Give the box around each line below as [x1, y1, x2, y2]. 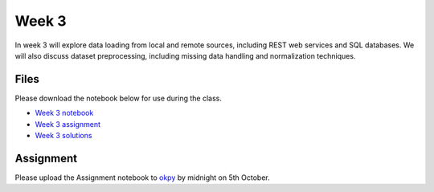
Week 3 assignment [35, 119, 100, 129]
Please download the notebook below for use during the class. [14, 93, 223, 103]
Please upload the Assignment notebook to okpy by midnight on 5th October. [14, 173, 270, 182]
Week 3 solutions [35, 131, 92, 141]
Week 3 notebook [35, 108, 94, 118]
